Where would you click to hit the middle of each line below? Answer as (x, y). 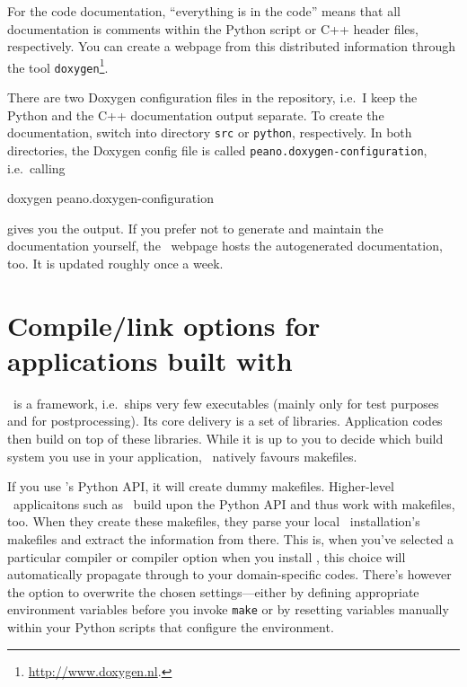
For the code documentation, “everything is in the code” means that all (204, 11)
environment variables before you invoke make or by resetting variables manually (228, 609)
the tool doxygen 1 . (58, 66)
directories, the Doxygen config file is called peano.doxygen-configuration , (217, 150)
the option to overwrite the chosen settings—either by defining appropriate (213, 591)
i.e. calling (36, 167)
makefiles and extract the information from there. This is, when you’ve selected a (231, 539)
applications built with (150, 360)
